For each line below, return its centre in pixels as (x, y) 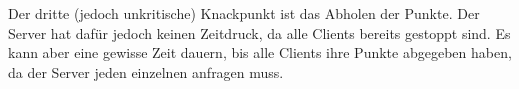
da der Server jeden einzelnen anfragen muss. (146, 71)
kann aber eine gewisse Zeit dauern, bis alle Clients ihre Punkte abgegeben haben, (260, 52)
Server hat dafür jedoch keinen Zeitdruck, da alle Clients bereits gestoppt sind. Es (259, 32)
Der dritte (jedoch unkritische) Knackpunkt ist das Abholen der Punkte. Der (244, 13)
